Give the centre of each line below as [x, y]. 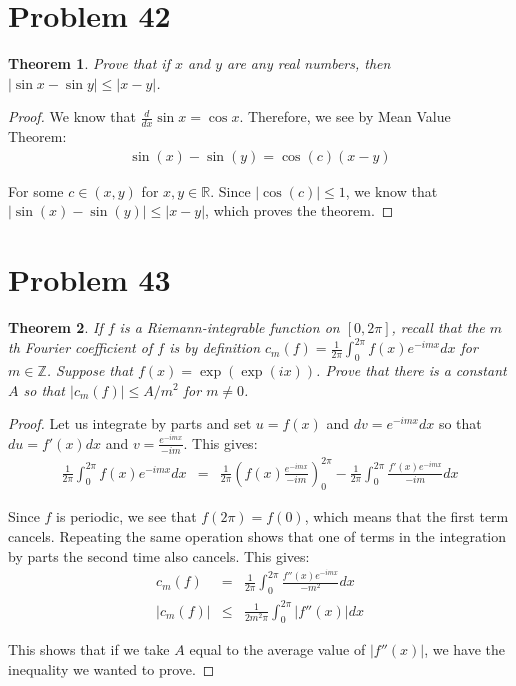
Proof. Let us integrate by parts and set [130, 423]
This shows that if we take [89, 649]
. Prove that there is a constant [411, 369]
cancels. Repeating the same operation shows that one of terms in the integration [257, 536]
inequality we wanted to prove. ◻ [111, 668]
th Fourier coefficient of [80, 347]
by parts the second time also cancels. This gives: [159, 555]
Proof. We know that [72, 116]
